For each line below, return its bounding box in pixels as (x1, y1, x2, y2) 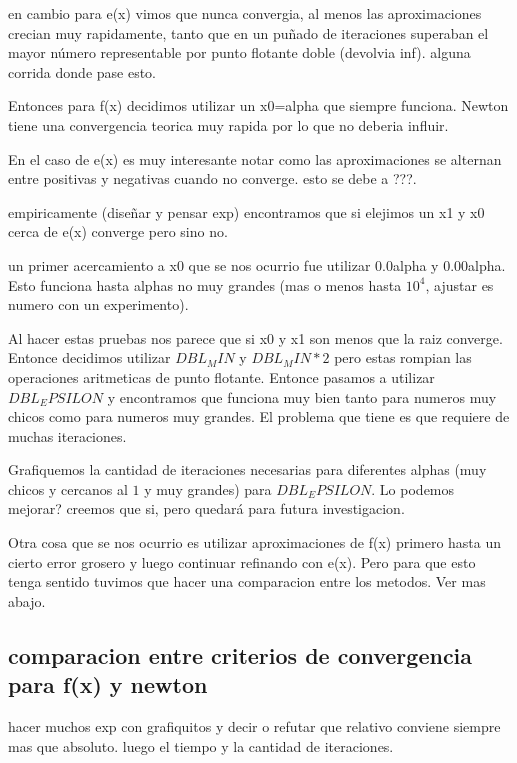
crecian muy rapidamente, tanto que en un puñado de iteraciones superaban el (8, 22, 489, 43)
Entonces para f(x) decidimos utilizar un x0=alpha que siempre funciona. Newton (8, 95, 509, 116)
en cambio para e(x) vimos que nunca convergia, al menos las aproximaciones (8, 3, 482, 23)
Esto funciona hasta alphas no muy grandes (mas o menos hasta (8, 274, 402, 295)
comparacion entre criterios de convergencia (8, 639, 473, 670)
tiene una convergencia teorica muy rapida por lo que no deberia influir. (8, 114, 449, 135)
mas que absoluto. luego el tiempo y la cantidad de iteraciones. (8, 735, 394, 756)
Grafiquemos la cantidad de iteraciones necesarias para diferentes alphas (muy (8, 459, 487, 480)
